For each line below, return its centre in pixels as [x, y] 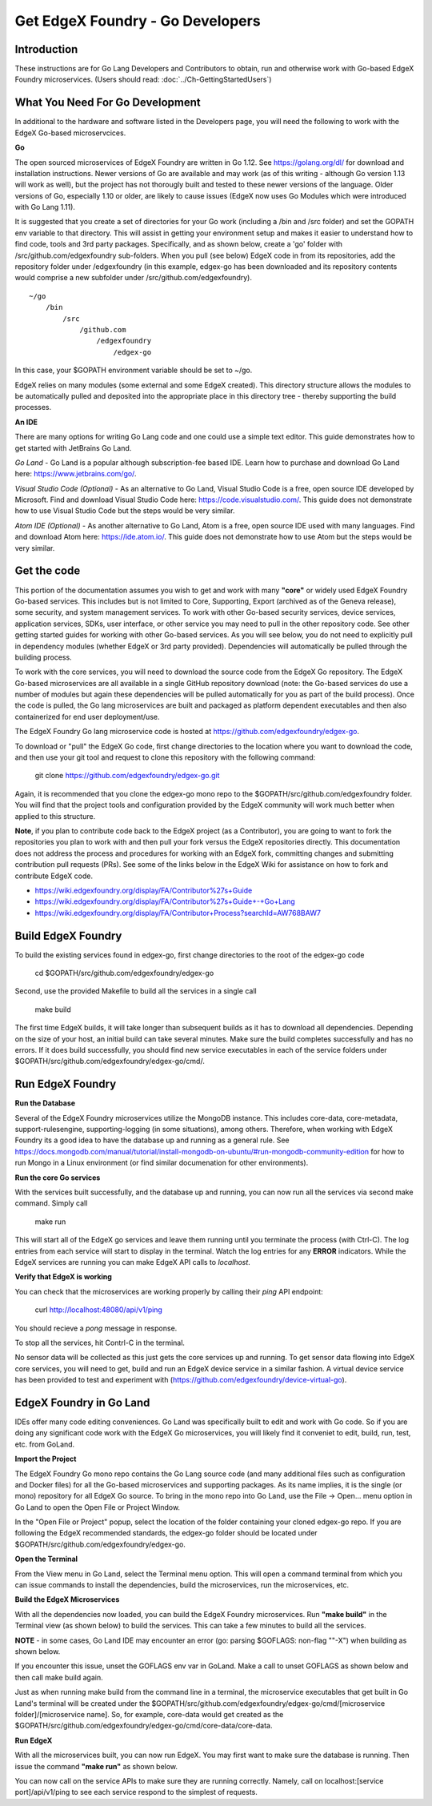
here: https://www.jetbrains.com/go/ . [76, 474]
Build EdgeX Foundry [68, 935]
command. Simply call [51, 1203]
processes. [33, 407]
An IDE [26, 422]
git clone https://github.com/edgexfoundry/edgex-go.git [127, 776]
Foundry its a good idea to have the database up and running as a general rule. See [152, 1140]
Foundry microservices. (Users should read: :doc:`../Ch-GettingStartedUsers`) [143, 79]
